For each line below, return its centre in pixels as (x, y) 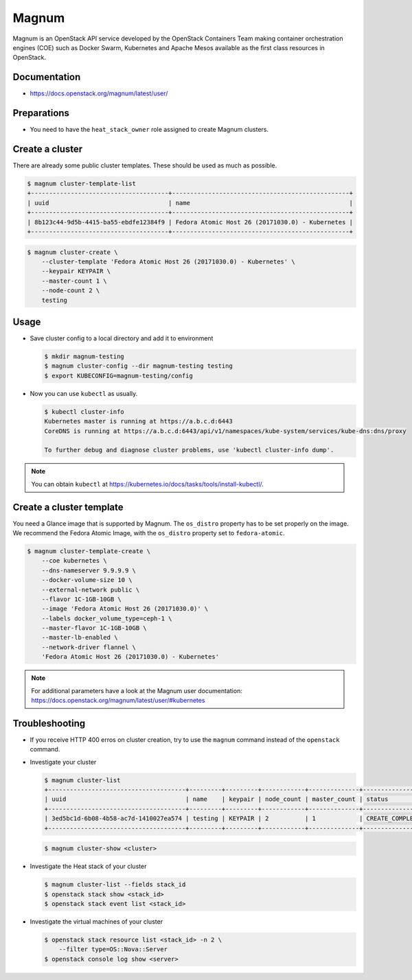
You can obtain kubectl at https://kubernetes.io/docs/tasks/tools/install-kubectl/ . (148, 484)
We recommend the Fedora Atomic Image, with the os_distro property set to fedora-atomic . (149, 533)
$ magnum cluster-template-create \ (89, 551)
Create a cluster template (68, 507)
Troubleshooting (49, 723)
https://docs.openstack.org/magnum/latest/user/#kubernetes (118, 701)
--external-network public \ (91, 590)
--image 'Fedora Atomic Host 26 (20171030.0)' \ (125, 609)
